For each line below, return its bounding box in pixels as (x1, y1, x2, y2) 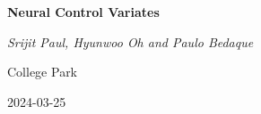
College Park (7, 62, 78, 81)
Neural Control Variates (7, 3, 160, 20)
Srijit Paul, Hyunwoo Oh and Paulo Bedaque (7, 32, 254, 51)
